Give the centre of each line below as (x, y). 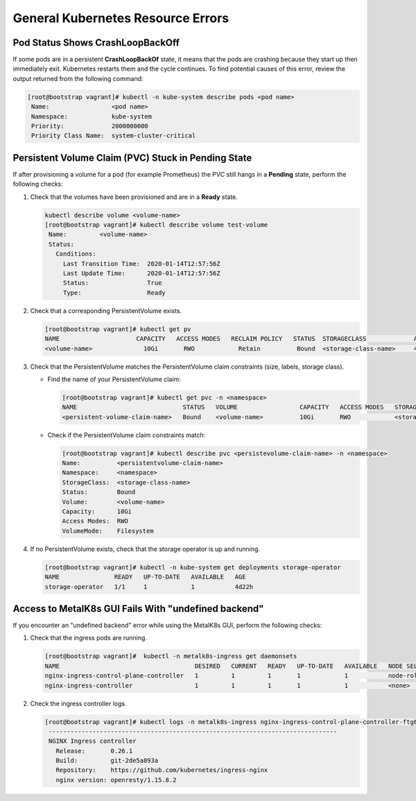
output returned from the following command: (78, 78)
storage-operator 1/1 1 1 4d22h (149, 587)
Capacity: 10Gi (97, 511)
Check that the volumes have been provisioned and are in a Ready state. (134, 197)
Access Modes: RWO (95, 521)
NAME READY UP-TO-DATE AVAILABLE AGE (145, 577)
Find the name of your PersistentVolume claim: (114, 379)
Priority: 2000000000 (90, 126)
